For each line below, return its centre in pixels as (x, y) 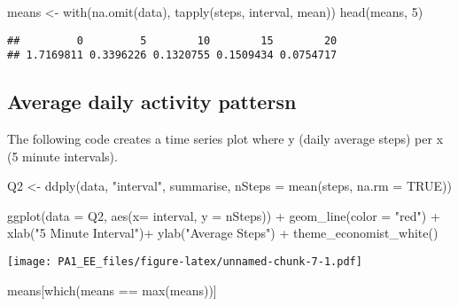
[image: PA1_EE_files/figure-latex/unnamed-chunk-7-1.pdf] (185, 262)
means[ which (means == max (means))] (112, 290)
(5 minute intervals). (62, 156)
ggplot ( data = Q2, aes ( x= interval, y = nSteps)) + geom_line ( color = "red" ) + (224, 215)
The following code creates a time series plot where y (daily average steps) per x (225, 139)
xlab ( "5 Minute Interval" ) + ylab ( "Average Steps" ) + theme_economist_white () (223, 233)
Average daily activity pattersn (152, 102)
